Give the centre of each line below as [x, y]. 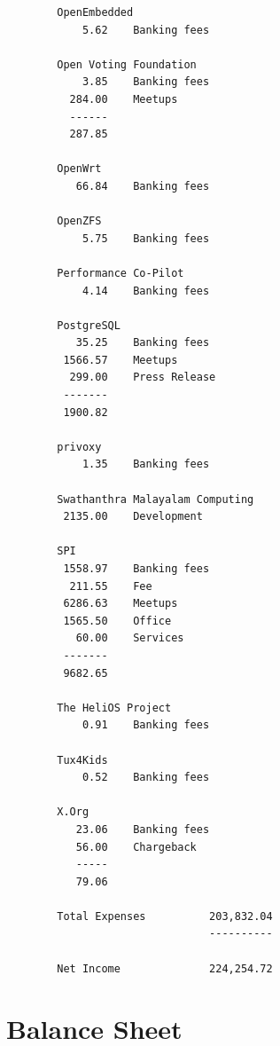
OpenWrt [79, 169]
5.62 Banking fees [146, 30]
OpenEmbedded [95, 12]
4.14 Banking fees [146, 291]
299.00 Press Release [143, 378]
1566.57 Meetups [121, 360]
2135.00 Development [133, 517]
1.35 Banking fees [146, 464]
